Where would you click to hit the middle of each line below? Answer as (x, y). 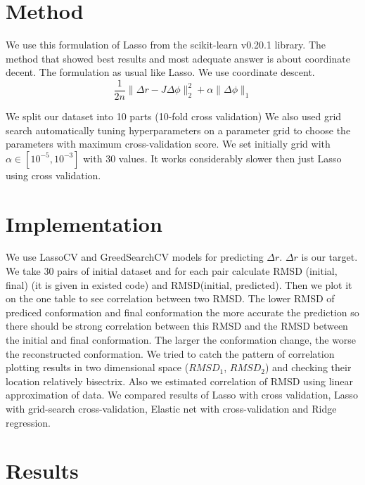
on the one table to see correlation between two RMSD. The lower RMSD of (170, 298)
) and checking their (308, 367)
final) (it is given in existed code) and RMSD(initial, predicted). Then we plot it (179, 284)
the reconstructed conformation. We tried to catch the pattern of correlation (170, 353)
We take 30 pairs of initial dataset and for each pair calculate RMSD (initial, (172, 271)
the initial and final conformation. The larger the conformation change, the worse (181, 340)
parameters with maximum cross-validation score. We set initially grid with (168, 144)
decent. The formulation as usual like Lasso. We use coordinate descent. (160, 72)
